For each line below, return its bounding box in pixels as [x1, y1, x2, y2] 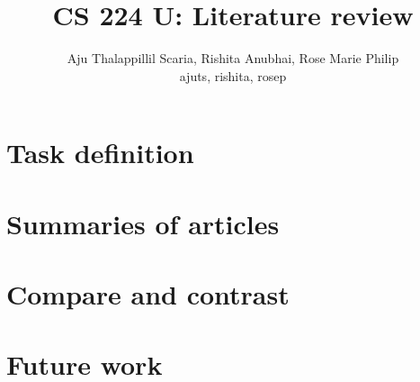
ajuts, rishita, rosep [179, 66, 287, 85]
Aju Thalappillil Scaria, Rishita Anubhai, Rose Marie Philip [67, 49, 399, 68]
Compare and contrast [6, 276, 290, 313]
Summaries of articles [6, 205, 280, 241]
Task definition [6, 134, 194, 171]
